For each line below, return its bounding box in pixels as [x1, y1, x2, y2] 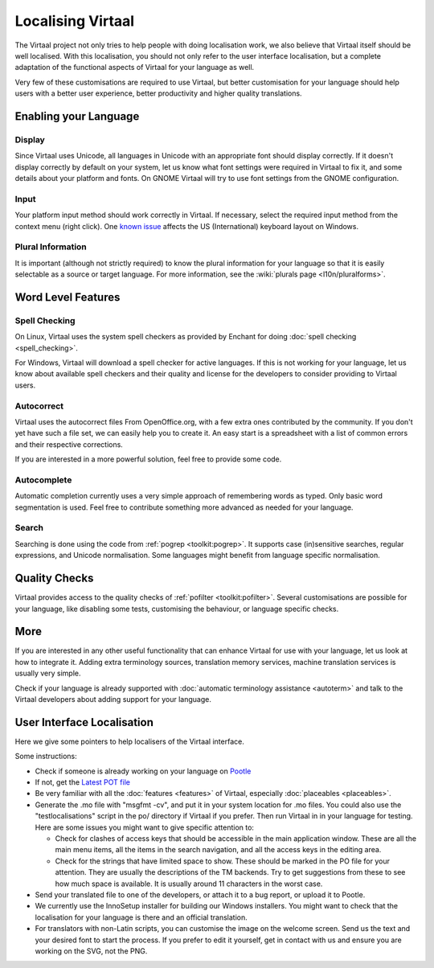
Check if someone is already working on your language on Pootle [35, 766, 252, 776]
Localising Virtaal [14, 12, 135, 30]
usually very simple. [14, 668, 81, 679]
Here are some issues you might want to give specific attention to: [35, 822, 255, 832]
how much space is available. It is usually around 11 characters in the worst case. [55, 879, 323, 888]
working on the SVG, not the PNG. [35, 945, 148, 956]
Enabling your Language [14, 109, 140, 123]
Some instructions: [14, 752, 77, 761]
